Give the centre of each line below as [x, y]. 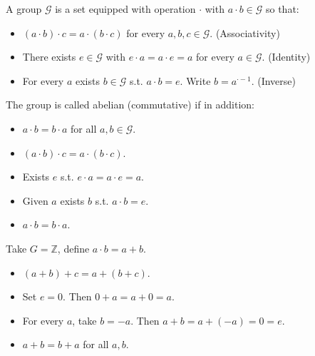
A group [24, 9]
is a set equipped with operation [125, 9]
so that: [282, 9]
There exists [49, 57]
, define [73, 248]
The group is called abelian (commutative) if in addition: [130, 105]
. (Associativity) [245, 32]
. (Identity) [286, 57]
